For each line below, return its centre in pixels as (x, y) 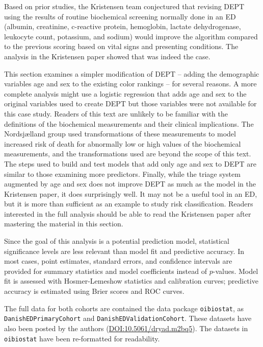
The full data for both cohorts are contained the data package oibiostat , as (124, 308)
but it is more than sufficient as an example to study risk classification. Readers (129, 204)
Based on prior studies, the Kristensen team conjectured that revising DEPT (124, 6)
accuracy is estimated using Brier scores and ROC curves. (94, 291)
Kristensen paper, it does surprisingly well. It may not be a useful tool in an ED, (131, 193)
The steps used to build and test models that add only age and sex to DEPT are (130, 163)
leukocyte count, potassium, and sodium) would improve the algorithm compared (131, 36)
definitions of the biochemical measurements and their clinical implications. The (129, 123)
